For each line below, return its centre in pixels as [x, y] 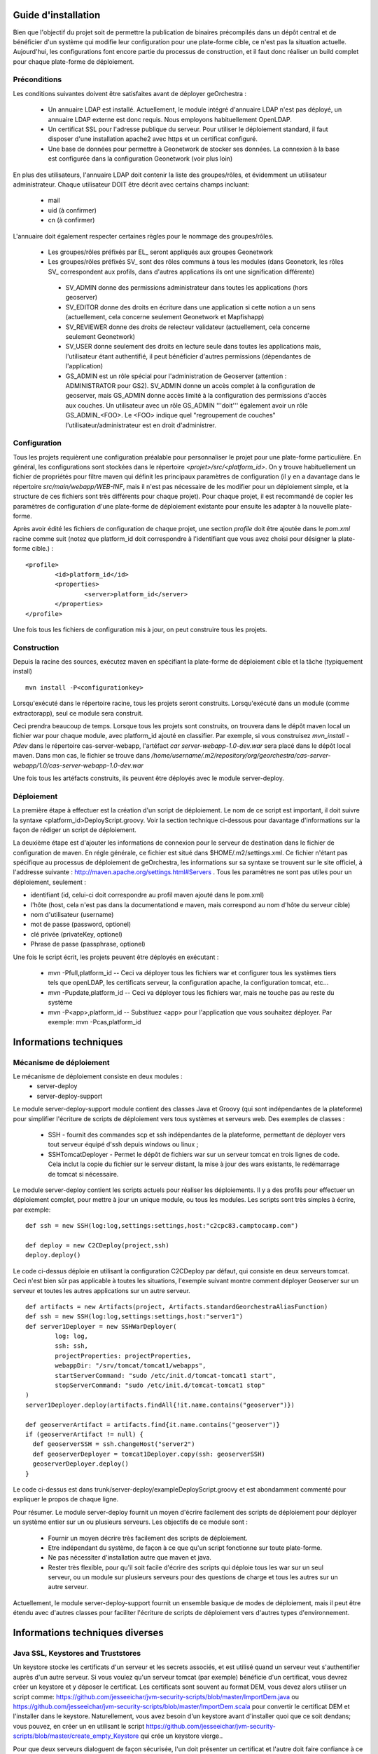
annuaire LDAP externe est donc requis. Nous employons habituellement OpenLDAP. [170, 119]
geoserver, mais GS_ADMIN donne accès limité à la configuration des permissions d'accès [196, 396]
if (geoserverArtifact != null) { [84, 1434]
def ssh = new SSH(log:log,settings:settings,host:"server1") [134, 1317]
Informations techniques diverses [88, 1633]
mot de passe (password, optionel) [81, 924]
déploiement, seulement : [50, 882]
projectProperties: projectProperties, [123, 1355]
